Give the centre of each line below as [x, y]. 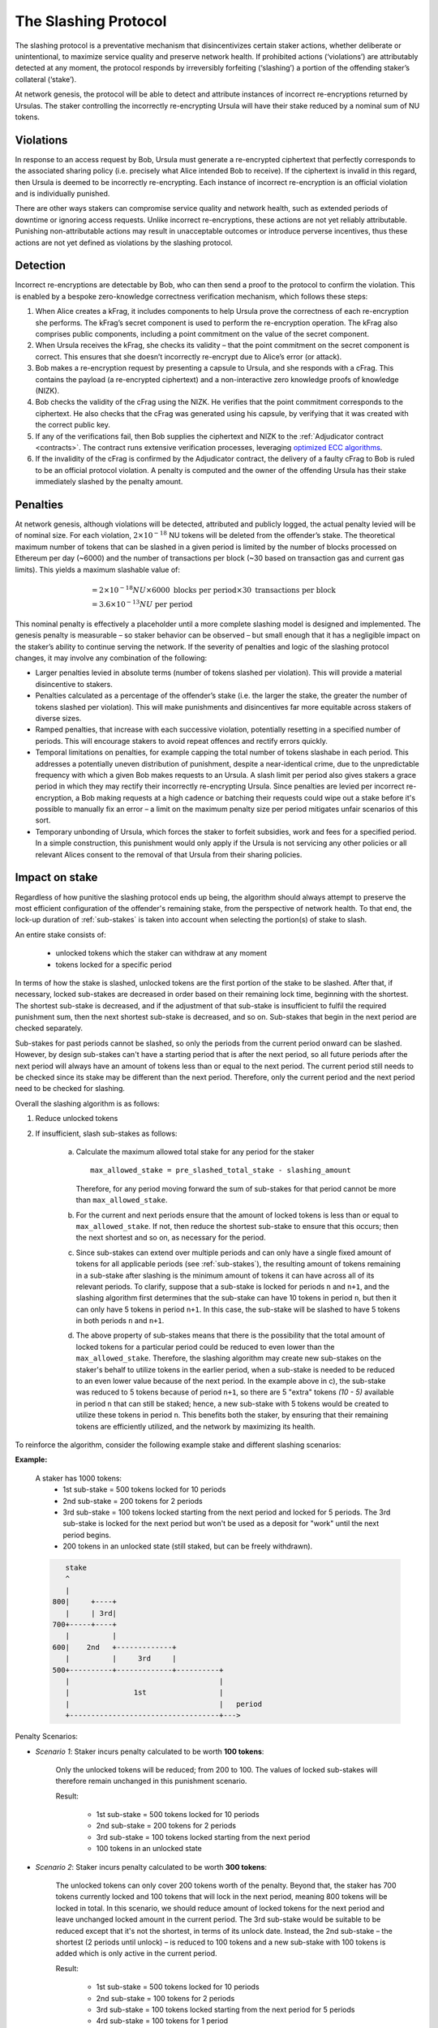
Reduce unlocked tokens [77, 1119]
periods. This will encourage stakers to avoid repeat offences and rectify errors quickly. [182, 741]
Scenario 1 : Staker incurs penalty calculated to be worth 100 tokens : [150, 1751]
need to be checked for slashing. [70, 1089]
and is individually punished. [62, 193]
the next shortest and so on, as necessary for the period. [171, 1238]
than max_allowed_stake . [122, 1200]
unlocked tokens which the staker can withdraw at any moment [161, 953]
